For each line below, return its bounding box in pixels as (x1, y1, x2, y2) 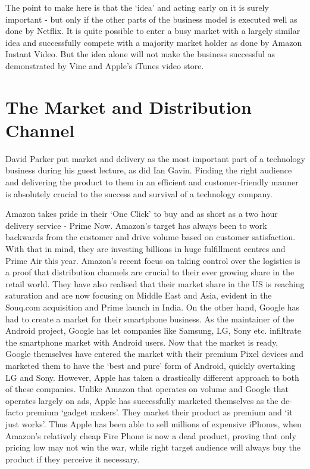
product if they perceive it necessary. (5, 452, 140, 465)
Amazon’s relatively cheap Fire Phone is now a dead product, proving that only (5, 429, 296, 442)
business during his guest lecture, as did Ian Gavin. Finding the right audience (5, 164, 292, 176)
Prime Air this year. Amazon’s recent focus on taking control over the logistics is (5, 254, 300, 266)
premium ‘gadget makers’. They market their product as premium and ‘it (26, 406, 293, 418)
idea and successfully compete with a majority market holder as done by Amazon (5, 36, 302, 48)
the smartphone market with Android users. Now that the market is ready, (5, 336, 278, 348)
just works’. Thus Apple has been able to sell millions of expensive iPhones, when (5, 417, 302, 430)
